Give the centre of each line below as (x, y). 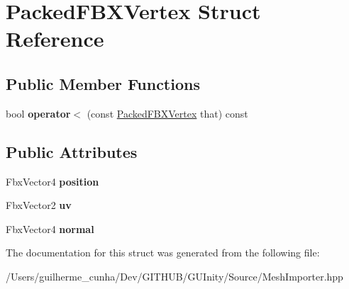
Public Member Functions (103, 83)
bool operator (38, 113)
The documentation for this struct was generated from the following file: (163, 253)
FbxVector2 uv (39, 205)
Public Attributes (72, 151)
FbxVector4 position (52, 181)
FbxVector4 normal (50, 228)
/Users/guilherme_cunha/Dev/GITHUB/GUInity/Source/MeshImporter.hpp (174, 276)
